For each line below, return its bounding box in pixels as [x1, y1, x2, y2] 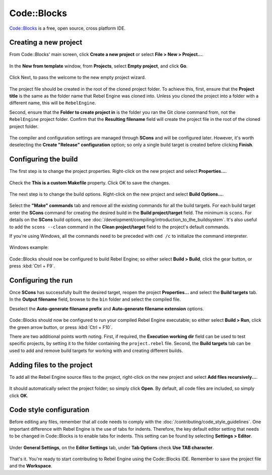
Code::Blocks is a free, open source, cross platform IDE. [9, 25, 126, 31]
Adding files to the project [9, 361, 93, 369]
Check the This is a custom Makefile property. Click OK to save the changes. [9, 179, 171, 186]
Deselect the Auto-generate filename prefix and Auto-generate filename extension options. [9, 305, 204, 312]
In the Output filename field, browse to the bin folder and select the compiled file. [9, 296, 181, 302]
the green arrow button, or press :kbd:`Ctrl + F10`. [9, 324, 113, 330]
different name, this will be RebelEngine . [9, 100, 96, 106]
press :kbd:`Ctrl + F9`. [9, 263, 55, 269]
